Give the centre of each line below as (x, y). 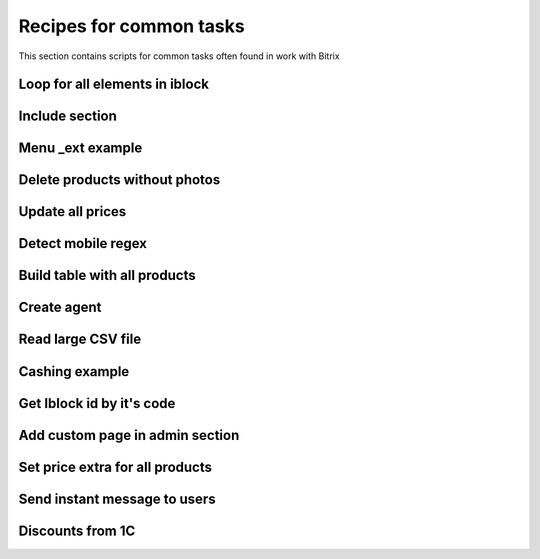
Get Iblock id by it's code (97, 403)
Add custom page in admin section (129, 435)
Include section (67, 116)
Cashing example (74, 371)
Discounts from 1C (77, 530)
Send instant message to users (117, 498)
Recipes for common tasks (131, 26)
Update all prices (72, 211)
